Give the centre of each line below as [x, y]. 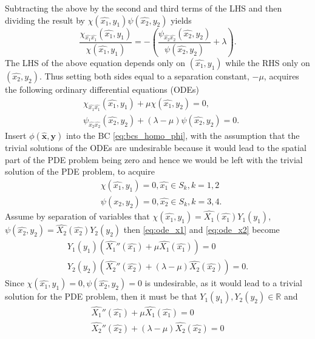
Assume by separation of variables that [77, 216]
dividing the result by [45, 20]
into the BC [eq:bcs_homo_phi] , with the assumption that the [183, 135]
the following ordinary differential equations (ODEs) [102, 89]
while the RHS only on [268, 62]
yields [181, 20]
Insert [16, 135]
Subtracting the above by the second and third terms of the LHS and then [144, 8]
